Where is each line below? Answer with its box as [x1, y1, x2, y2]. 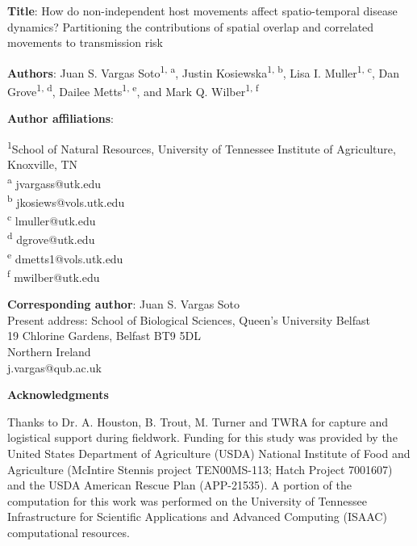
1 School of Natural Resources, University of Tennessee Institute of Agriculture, [7, 137, 396, 157]
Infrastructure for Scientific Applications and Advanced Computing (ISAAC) [7, 508, 387, 525]
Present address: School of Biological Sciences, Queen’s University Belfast [7, 311, 370, 328]
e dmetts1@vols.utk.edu [7, 247, 123, 267]
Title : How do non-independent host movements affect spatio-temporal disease [7, 2, 398, 19]
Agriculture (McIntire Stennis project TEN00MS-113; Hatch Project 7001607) [7, 460, 393, 477]
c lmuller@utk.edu [7, 210, 96, 229]
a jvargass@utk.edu [7, 172, 102, 191]
